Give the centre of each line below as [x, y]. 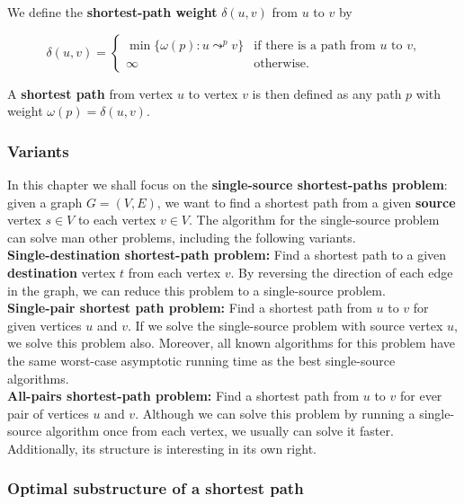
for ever [421, 396]
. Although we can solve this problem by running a [275, 413]
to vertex [213, 93]
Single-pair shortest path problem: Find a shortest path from [190, 308]
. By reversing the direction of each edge [342, 272]
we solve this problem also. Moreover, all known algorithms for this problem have [231, 343]
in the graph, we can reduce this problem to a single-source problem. [196, 290]
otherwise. [281, 63]
